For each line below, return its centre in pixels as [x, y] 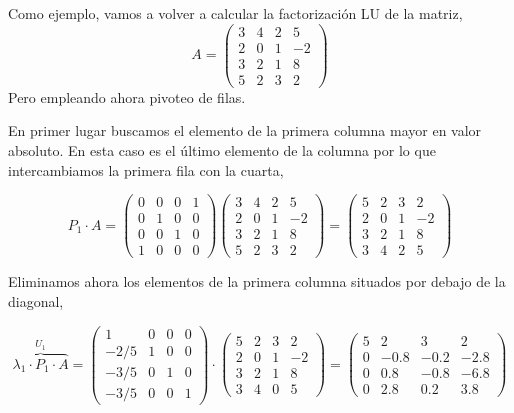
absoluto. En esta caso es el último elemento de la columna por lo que [222, 149]
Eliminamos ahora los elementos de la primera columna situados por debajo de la [257, 281]
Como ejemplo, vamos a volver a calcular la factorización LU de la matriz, [235, 13]
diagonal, [36, 300]
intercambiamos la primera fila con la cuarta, [146, 169]
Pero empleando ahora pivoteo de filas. [127, 96]
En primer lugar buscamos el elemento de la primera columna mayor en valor [245, 130]
